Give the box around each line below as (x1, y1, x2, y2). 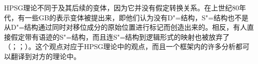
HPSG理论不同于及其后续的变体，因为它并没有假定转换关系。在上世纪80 (4, 2, 239, 12)
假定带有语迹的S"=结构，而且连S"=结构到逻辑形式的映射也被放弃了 (10, 31, 230, 42)
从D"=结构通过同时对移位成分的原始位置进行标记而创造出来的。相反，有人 (4, 22, 247, 32)
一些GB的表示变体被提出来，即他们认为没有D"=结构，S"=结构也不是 (24, 12, 249, 22)
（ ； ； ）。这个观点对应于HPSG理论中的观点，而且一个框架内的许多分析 (4, 41, 236, 52)
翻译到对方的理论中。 (10, 51, 81, 61)
